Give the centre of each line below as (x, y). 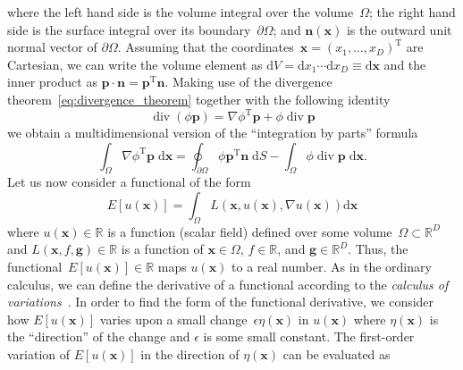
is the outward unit (399, 29)
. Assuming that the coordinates (206, 47)
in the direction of (190, 354)
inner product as (52, 82)
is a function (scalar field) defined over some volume (250, 231)
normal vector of (52, 47)
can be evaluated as (337, 354)
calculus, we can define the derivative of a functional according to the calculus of (228, 284)
